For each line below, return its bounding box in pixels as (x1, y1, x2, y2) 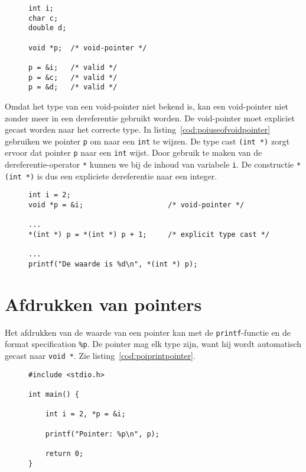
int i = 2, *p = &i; (45, 410, 126, 419)
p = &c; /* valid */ (28, 73, 118, 82)
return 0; (45, 449, 84, 458)
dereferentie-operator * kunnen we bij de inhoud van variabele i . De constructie (5, 158, 294, 170)
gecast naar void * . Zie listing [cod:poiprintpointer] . (5, 349, 196, 361)
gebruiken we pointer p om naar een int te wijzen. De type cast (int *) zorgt (5, 134, 290, 147)
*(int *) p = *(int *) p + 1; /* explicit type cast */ (28, 230, 270, 239)
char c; (28, 14, 58, 23)
